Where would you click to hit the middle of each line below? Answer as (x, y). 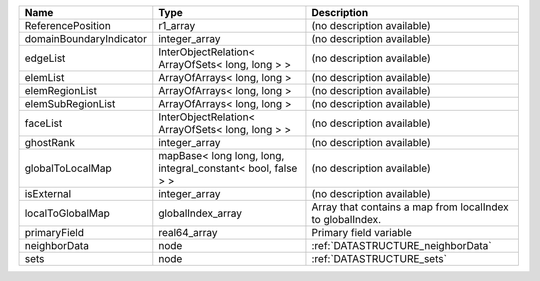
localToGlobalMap (67, 213)
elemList (44, 77)
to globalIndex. (346, 219)
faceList (43, 123)
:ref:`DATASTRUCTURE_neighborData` (401, 245)
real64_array (188, 232)
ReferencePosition (68, 25)
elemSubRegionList (70, 103)
